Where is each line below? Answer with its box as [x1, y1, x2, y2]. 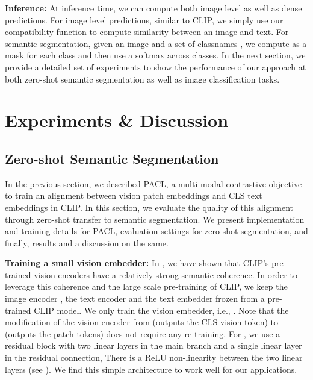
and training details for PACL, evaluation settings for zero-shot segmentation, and [5, 225, 308, 237]
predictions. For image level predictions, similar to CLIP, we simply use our [5, 13, 284, 26]
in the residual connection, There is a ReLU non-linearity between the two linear [5, 351, 303, 364]
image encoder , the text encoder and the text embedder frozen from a [5, 292, 265, 305]
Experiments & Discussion [5, 108, 229, 132]
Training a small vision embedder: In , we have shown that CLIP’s [5, 257, 269, 269]
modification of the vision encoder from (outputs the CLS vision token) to [5, 316, 278, 328]
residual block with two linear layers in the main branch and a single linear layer [5, 339, 302, 352]
